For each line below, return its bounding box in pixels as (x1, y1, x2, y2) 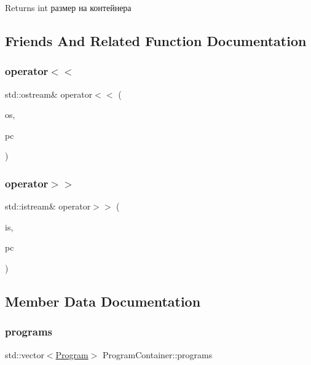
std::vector (5, 348, 44, 361)
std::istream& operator (5, 200, 91, 213)
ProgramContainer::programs (103, 348, 213, 361)
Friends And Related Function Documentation (5, 31, 307, 50)
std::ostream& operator (5, 87, 93, 100)
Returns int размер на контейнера (5, 1, 132, 14)
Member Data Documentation (5, 291, 201, 310)
